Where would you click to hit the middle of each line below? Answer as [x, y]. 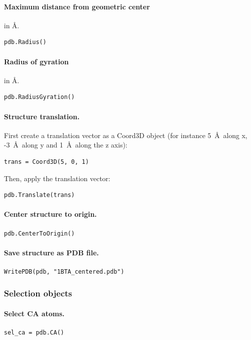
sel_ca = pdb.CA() [34, 333]
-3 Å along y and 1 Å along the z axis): [66, 145]
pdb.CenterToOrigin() [40, 233]
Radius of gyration [37, 61]
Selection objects [38, 293]
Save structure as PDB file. [52, 252]
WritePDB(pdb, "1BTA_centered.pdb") [64, 271]
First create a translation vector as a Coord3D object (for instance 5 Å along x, [126, 135]
